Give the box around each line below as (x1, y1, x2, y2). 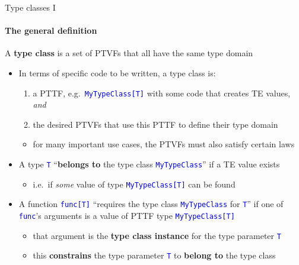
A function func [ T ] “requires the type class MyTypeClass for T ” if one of (18, 198, 284, 210)
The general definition (5, 24, 97, 37)
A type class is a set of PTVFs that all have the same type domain (5, 47, 253, 59)
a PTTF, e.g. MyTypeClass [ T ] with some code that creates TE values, (33, 86, 291, 99)
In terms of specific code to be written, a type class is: (18, 66, 216, 79)
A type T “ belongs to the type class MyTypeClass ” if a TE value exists (18, 158, 280, 170)
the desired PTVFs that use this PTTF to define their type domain (33, 118, 278, 130)
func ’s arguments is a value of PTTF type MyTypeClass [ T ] (18, 209, 235, 221)
